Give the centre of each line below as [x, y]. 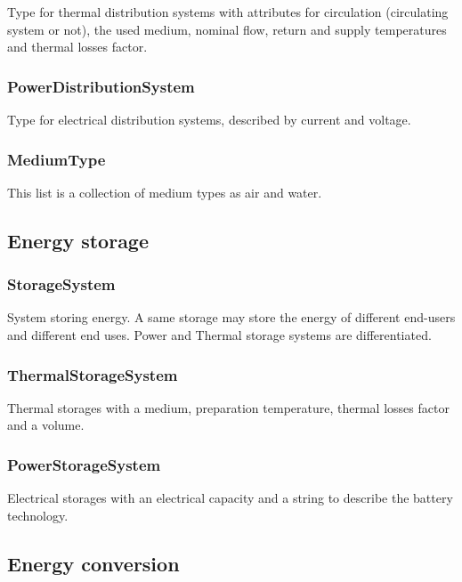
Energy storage [78, 240]
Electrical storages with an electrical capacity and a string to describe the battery [230, 498]
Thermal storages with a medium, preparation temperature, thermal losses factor [228, 407]
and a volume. [46, 425]
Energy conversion [93, 563]
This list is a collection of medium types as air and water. [165, 192]
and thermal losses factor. [77, 47]
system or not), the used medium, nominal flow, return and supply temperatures [227, 29]
